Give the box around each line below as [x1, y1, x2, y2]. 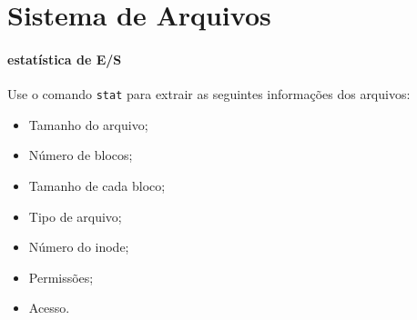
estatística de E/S [7, 49, 122, 68]
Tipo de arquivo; [28, 206, 122, 225]
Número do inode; [28, 237, 129, 256]
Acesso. [28, 298, 70, 317]
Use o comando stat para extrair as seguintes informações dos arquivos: [7, 85, 411, 104]
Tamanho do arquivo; [28, 115, 148, 134]
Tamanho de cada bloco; [28, 176, 166, 195]
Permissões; [28, 267, 94, 286]
